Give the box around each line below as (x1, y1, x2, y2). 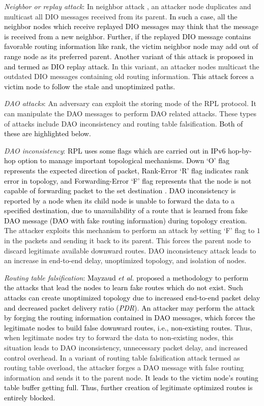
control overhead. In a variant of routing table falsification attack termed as (4, 352, 240, 363)
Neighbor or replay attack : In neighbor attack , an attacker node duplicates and (4, 1, 251, 11)
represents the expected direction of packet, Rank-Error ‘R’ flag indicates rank (4, 165, 249, 175)
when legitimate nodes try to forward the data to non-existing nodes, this (4, 332, 233, 343)
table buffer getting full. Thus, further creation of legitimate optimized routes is (4, 382, 253, 393)
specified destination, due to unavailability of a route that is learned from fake (4, 205, 248, 216)
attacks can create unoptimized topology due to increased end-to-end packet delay (4, 292, 260, 303)
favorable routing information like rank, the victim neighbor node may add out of (4, 41, 258, 52)
